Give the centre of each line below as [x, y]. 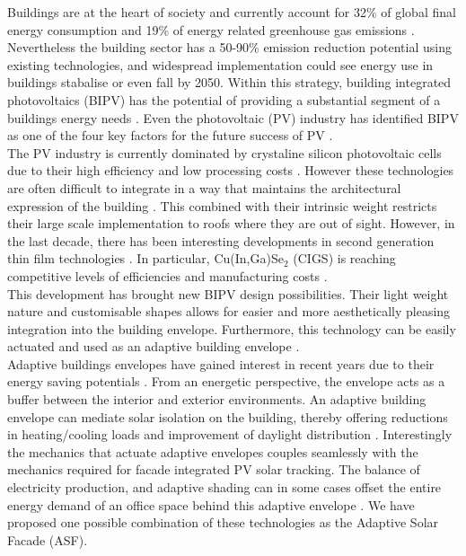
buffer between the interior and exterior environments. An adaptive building [217, 399]
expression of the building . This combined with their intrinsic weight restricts [222, 205]
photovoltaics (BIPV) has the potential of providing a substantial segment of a [224, 99]
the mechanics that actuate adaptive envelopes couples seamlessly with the [213, 451]
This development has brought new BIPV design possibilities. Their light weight [228, 293]
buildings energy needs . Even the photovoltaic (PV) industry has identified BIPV [233, 117]
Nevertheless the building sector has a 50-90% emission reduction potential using [229, 47]
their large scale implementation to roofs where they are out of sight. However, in [231, 223]
